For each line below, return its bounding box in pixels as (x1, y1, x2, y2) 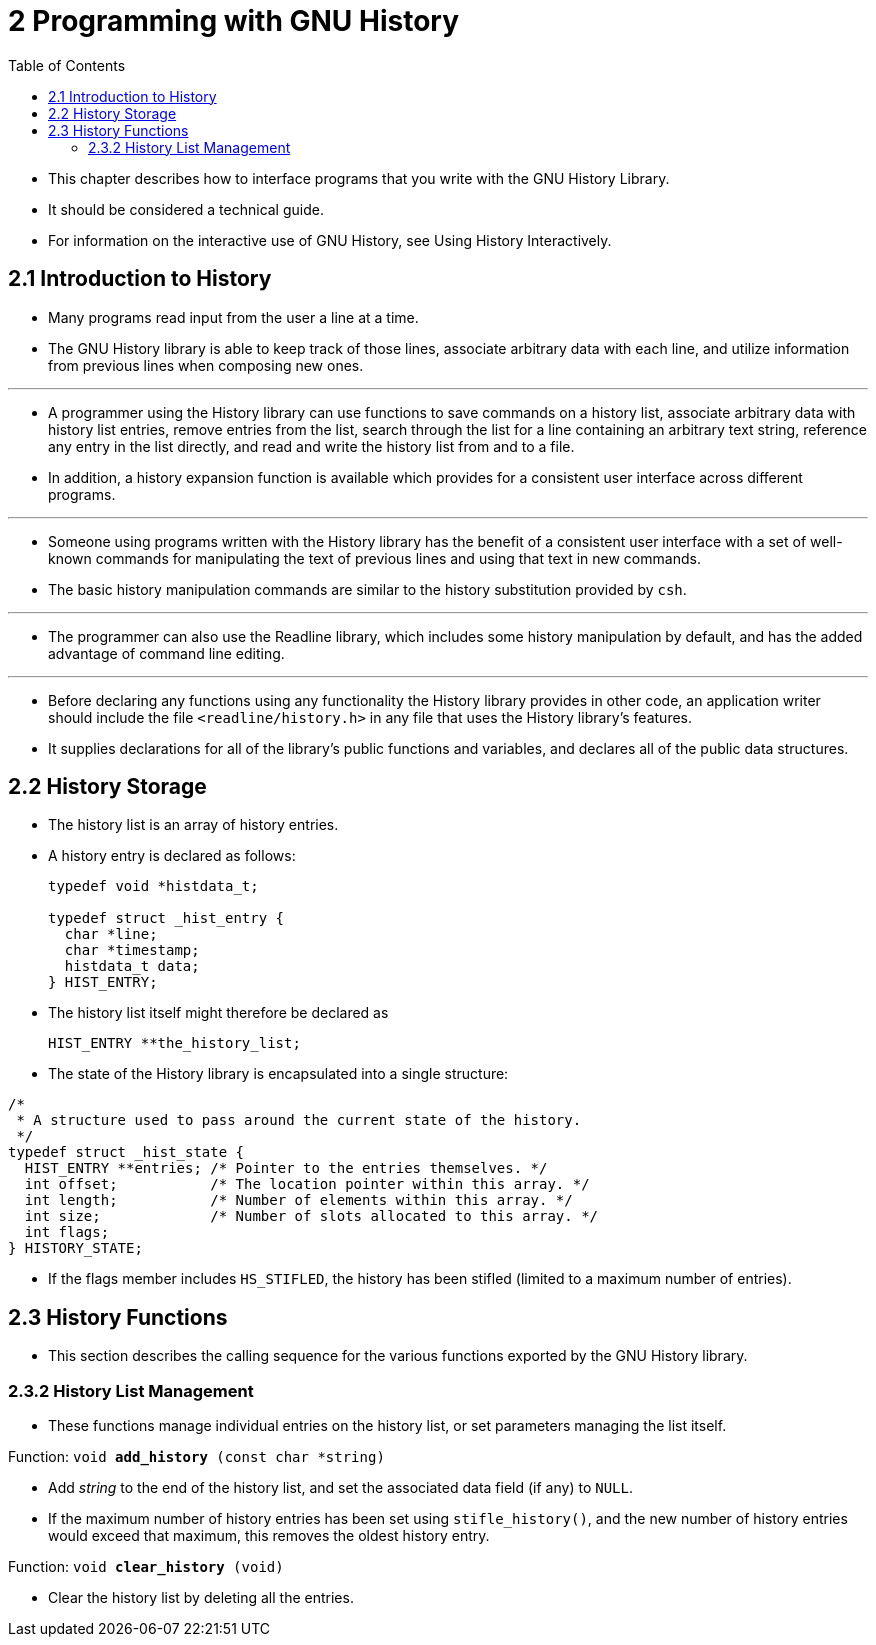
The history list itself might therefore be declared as (48, 1004, 389, 1022)
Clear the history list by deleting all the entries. (48, 1589, 354, 1607)
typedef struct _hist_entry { (48, 910, 285, 927)
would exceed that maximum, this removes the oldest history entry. (48, 1527, 490, 1545)
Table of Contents (8, 56, 126, 74)
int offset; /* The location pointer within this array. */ (24, 1176, 590, 1193)
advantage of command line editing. (48, 644, 285, 662)
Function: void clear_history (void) (8, 1558, 284, 1576)
